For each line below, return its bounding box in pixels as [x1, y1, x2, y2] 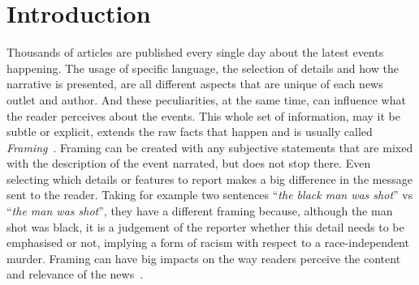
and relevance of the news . [6, 266, 144, 283]
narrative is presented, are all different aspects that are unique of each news [6, 75, 383, 92]
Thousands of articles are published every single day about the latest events [6, 44, 384, 61]
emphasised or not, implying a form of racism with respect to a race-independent [6, 234, 409, 251]
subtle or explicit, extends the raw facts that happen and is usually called [6, 123, 373, 140]
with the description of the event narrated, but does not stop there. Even [6, 155, 371, 172]
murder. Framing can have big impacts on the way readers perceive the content [6, 249, 401, 266]
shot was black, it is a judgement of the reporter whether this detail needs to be [6, 218, 404, 235]
